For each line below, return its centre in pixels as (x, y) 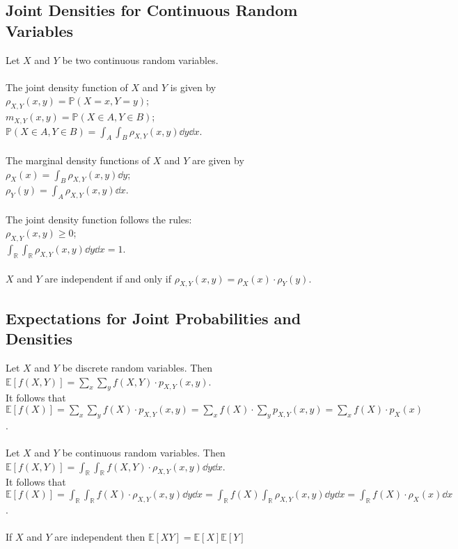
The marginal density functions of (78, 160)
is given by (193, 87)
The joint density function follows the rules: (99, 219)
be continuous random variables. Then (144, 452)
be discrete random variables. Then (137, 367)
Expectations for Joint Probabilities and (153, 318)
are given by (218, 160)
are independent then (100, 536)
